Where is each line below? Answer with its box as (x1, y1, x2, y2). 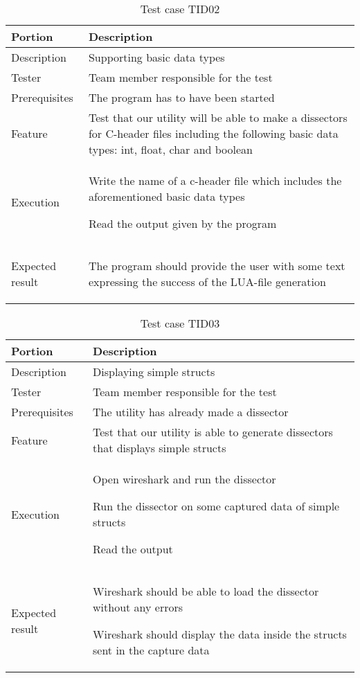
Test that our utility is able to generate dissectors (93, 424, 333, 440)
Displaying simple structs (93, 364, 215, 380)
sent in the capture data (93, 642, 210, 658)
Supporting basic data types (88, 49, 225, 65)
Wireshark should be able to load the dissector (93, 583, 319, 599)
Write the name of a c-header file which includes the (88, 172, 342, 188)
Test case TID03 (140, 315, 220, 331)
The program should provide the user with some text (88, 258, 345, 274)
